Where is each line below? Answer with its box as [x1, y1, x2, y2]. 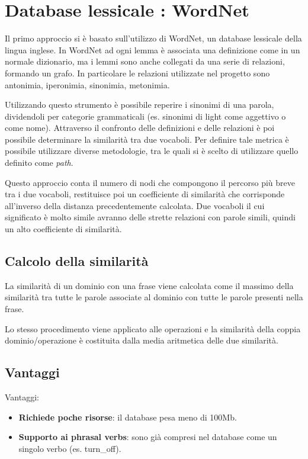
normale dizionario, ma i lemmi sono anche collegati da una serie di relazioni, [5, 55, 285, 68]
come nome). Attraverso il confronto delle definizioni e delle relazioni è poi [5, 121, 275, 134]
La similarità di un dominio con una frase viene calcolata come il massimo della [5, 279, 294, 291]
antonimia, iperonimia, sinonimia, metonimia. [5, 78, 170, 91]
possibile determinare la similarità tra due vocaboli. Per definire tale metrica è [5, 133, 289, 145]
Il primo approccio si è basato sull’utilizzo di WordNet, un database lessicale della [5, 32, 302, 44]
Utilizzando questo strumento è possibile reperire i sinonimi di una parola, [5, 98, 274, 111]
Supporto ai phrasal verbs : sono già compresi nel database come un [18, 431, 277, 443]
